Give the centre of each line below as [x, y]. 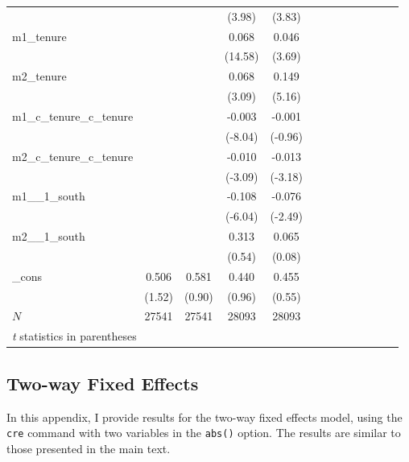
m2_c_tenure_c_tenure [73, 156]
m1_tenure [39, 36]
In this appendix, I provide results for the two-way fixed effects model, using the [204, 417]
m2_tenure [39, 76]
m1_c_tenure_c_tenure [73, 115]
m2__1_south [49, 236]
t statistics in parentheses [74, 336]
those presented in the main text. [89, 448]
